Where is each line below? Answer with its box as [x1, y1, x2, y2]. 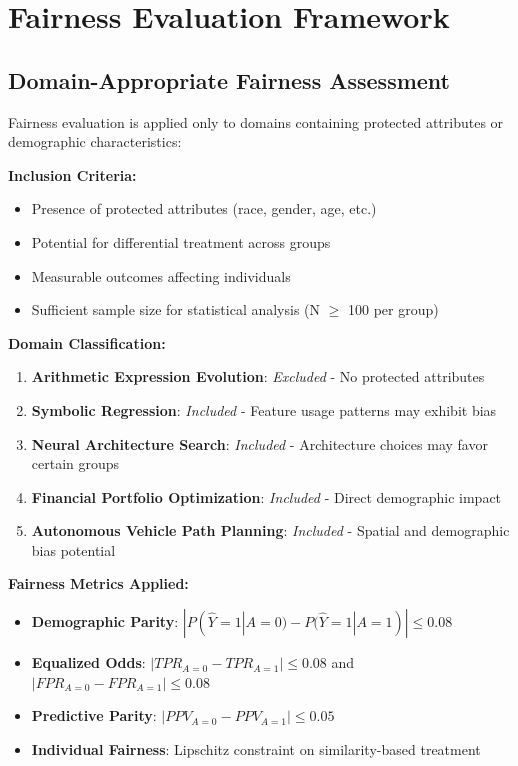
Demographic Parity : [31, 611, 179, 632]
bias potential [31, 539, 116, 560]
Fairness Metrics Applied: [8, 573, 189, 594]
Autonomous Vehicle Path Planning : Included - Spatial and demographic [31, 520, 510, 541]
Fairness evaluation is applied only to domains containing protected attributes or [8, 111, 504, 132]
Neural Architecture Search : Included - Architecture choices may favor [31, 433, 488, 454]
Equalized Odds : [31, 652, 146, 673]
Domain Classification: [8, 332, 166, 353]
